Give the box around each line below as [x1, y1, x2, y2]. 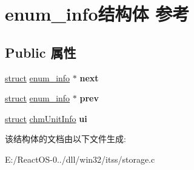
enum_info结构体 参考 [5, 1, 190, 26]
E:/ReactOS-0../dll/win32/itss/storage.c [5, 152, 155, 165]
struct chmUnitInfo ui [5, 112, 87, 124]
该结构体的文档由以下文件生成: [5, 132, 126, 145]
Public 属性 [5, 42, 76, 61]
